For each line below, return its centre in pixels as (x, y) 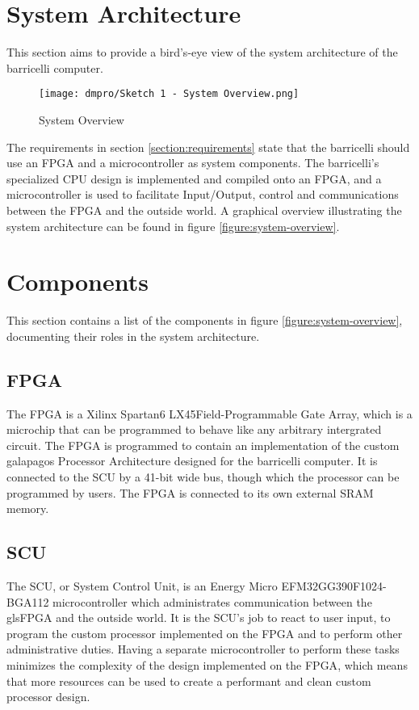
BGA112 (28, 601)
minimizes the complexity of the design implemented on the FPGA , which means (207, 664)
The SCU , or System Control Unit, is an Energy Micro (142, 586)
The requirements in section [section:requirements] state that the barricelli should (208, 147)
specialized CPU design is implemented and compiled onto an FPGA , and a (194, 178)
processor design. (48, 697)
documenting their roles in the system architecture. (133, 336)
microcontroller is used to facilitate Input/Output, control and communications (203, 194)
